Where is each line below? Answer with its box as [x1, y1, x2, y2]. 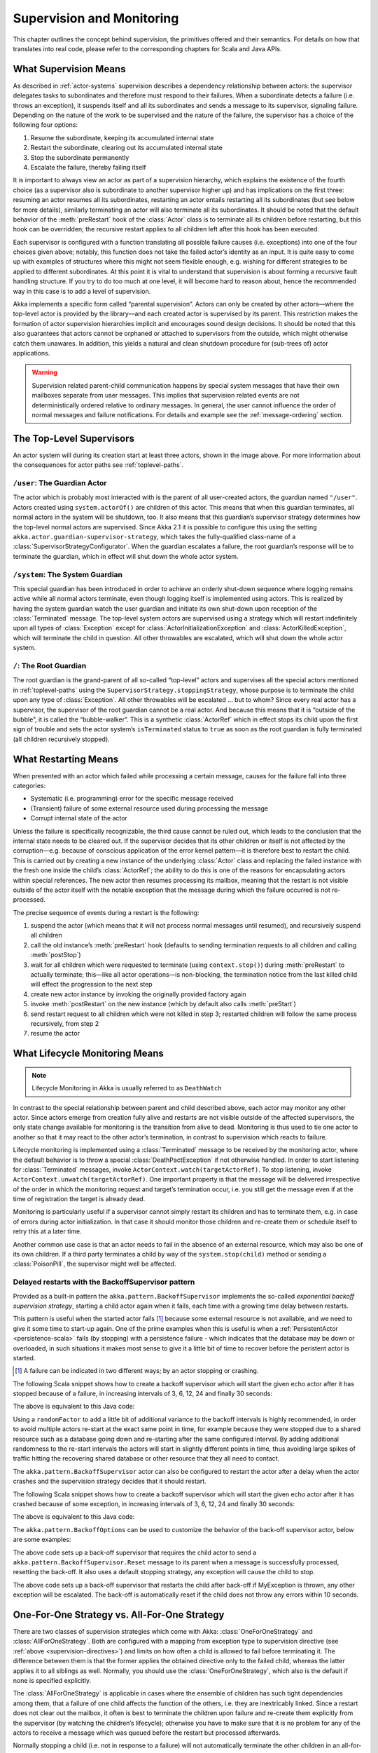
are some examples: [13, 1536, 71, 1544]
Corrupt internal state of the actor [30, 814, 127, 823]
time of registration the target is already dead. [13, 1195, 146, 1203]
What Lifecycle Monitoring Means [13, 1048, 164, 1060]
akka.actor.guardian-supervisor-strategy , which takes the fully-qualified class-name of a [13, 532, 296, 541]
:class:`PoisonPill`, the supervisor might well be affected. [13, 1259, 176, 1268]
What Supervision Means [13, 63, 126, 75]
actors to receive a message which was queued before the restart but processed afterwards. [13, 1728, 281, 1737]
